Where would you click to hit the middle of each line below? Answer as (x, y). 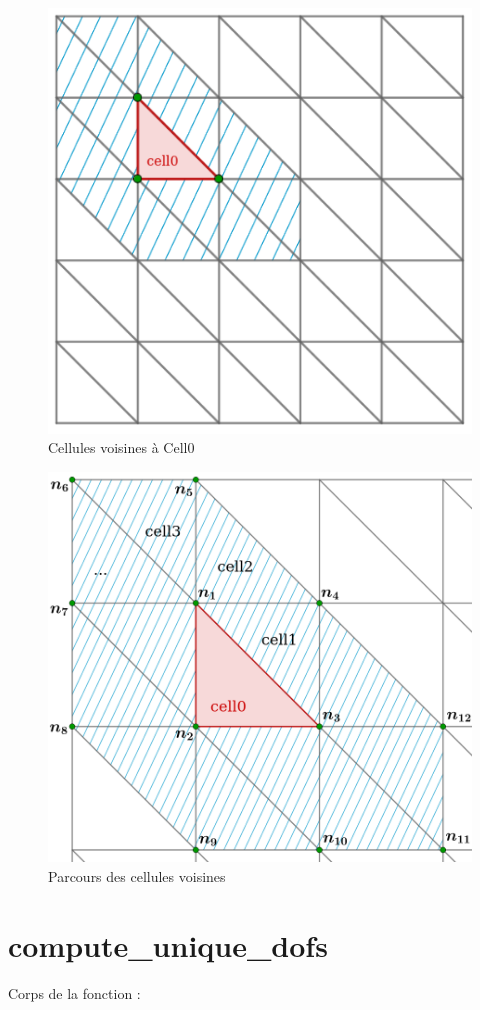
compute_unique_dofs (168, 944)
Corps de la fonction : (74, 992)
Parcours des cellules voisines (137, 876)
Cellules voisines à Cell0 (121, 447)
